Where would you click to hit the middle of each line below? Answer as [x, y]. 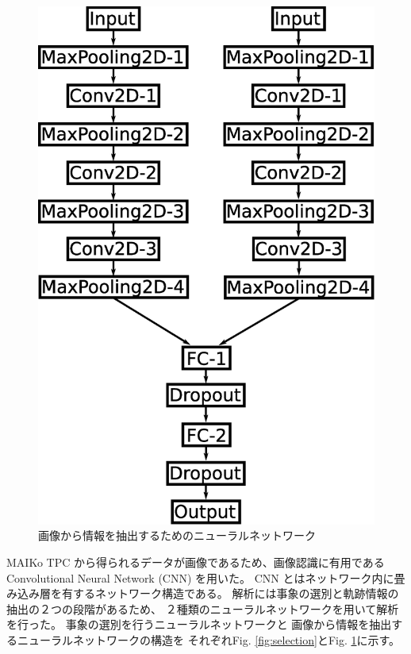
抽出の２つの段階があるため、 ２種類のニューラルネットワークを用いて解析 [203, 608]
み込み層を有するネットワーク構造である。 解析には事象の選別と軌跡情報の [203, 593]
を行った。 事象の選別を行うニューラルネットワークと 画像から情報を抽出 [199, 624]
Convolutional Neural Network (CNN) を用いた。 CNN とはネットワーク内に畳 [206, 577]
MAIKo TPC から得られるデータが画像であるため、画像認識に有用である [196, 562]
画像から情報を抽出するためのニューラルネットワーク [177, 535]
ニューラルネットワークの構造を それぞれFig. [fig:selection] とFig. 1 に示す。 [209, 640]
